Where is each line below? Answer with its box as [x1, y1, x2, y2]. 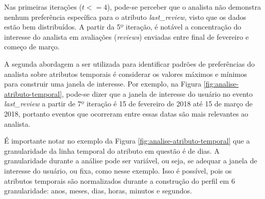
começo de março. [4, 41, 60, 52]
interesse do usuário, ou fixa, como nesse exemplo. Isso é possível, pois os [4, 165, 232, 176]
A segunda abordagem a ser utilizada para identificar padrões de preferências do [4, 58, 255, 69]
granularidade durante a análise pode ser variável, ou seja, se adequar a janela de [4, 155, 257, 166]
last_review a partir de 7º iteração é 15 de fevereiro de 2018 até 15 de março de [4, 98, 253, 109]
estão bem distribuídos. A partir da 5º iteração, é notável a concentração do [4, 21, 242, 32]
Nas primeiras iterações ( [4, 2, 82, 12]
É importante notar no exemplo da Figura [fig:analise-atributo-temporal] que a [4, 135, 250, 146]
